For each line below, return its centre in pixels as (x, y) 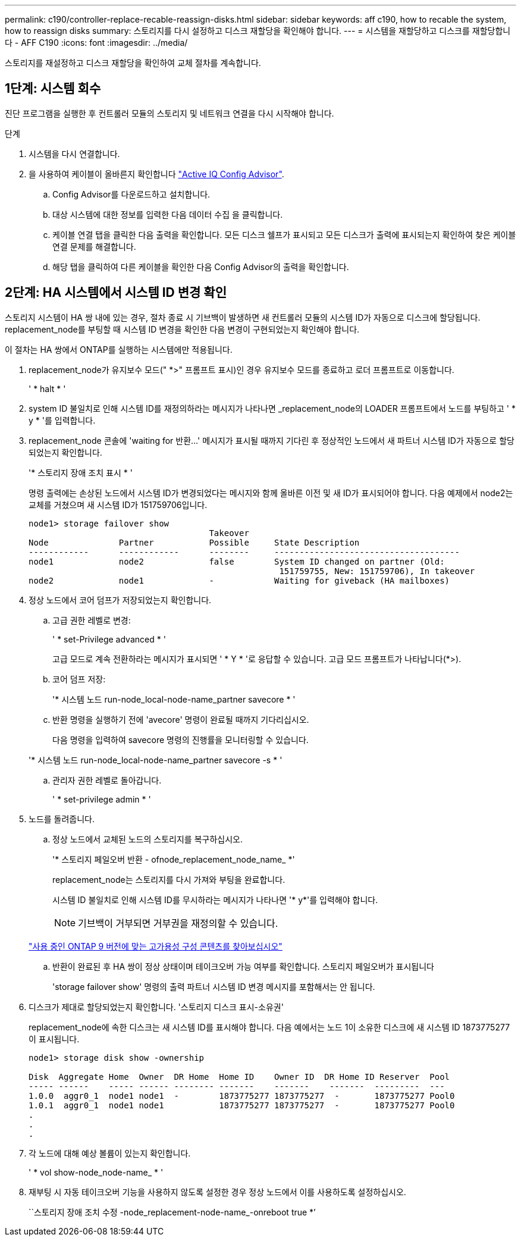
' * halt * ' (47, 388)
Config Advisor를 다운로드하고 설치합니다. (131, 194)
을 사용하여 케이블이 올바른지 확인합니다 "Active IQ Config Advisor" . (156, 174)
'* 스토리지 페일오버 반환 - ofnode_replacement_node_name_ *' (174, 859)
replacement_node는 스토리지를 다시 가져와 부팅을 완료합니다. (169, 879)
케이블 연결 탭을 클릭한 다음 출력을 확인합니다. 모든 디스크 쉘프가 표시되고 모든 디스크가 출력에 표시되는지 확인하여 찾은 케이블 (284, 234)
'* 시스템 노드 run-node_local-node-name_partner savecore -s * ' (156, 760)
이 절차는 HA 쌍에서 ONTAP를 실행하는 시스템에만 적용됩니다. (119, 349)
